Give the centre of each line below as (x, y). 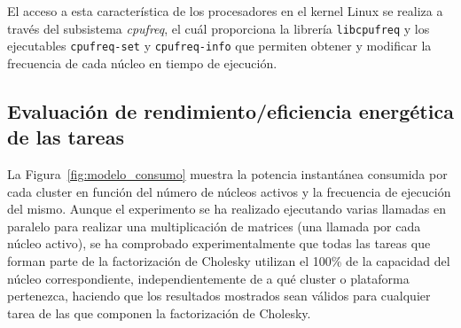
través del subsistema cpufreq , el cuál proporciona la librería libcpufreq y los (219, 28)
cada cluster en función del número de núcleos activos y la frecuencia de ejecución (229, 191)
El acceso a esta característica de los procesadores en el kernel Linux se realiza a (225, 11)
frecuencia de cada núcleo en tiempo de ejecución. (142, 62)
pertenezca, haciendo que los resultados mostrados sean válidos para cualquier (219, 296)
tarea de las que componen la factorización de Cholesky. (159, 312)
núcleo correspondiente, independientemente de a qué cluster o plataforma (208, 278)
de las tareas (66, 137)
